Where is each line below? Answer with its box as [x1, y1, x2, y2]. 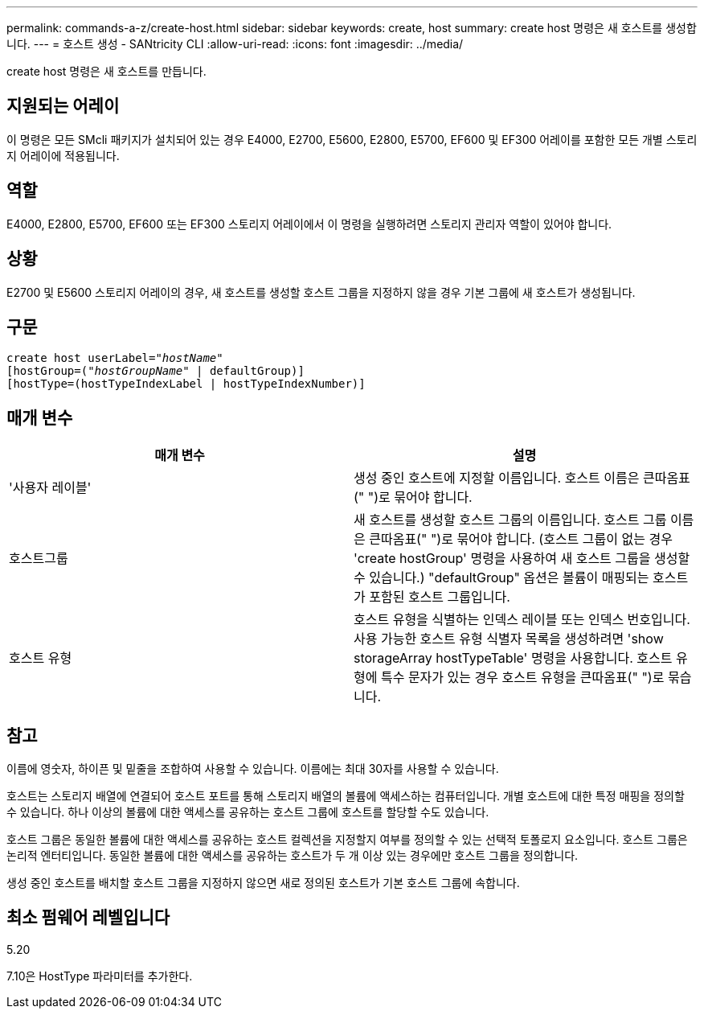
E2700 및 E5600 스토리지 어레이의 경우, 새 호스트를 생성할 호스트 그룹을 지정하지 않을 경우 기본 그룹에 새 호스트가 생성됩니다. [6, 285, 636, 299]
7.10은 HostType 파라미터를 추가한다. [6, 968, 193, 983]
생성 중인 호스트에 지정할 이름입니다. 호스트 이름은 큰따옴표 [354, 470, 690, 487]
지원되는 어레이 [6, 96, 120, 117]
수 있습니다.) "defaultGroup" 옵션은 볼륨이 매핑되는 [354, 569, 649, 586]
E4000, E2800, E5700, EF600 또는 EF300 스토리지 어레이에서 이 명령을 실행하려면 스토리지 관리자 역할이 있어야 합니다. [6, 216, 612, 231]
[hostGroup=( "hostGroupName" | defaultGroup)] [6, 364, 305, 378]
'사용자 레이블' [9, 479, 92, 496]
